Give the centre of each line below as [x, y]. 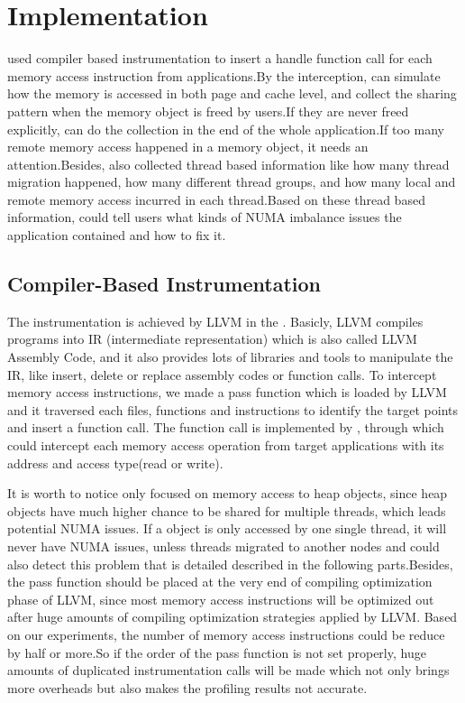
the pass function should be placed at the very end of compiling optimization [220, 582]
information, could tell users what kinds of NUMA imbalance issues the [205, 217]
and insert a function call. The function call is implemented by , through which [226, 427]
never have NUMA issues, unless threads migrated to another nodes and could [223, 546]
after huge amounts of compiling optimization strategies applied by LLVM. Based [232, 617]
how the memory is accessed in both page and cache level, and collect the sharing [232, 93]
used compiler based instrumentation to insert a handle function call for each [220, 58]
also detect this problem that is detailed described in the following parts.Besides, [230, 564]
